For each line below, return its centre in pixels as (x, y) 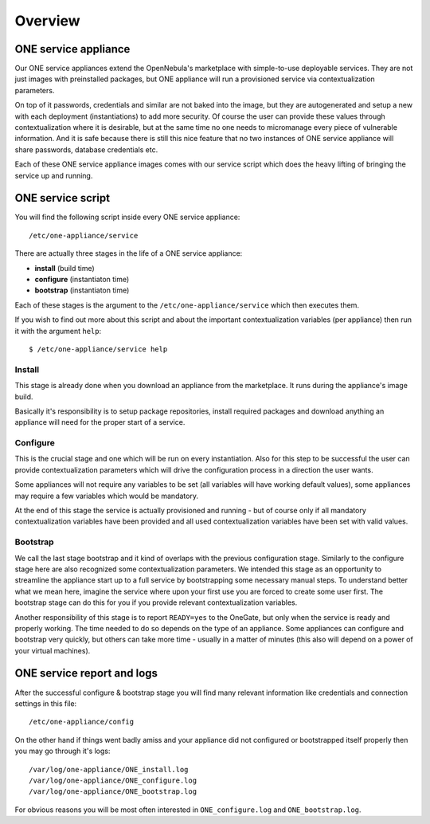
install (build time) (64, 268)
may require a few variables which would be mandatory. (107, 496)
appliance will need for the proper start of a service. (100, 422)
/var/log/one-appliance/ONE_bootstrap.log (113, 792)
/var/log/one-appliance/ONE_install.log (109, 769)
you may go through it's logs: (63, 751)
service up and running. (54, 175)
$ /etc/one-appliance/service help (98, 349)
